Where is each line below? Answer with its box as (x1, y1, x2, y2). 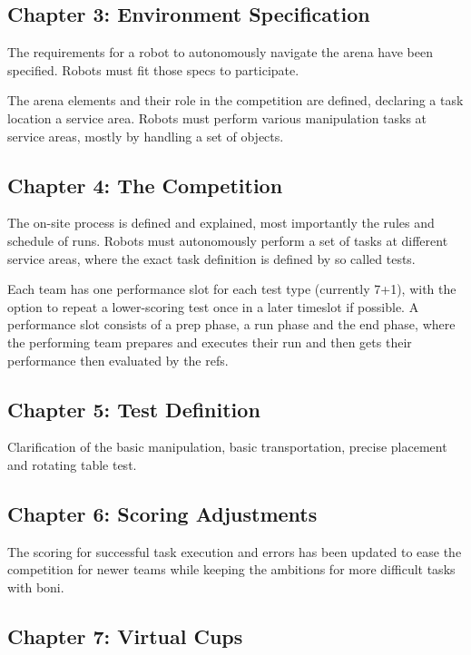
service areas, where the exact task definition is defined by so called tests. (7, 249, 416, 268)
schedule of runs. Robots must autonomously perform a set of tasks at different (7, 230, 448, 249)
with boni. (7, 577, 64, 596)
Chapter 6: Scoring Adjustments (7, 499, 318, 527)
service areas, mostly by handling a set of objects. (7, 126, 284, 145)
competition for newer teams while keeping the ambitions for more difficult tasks (7, 560, 456, 579)
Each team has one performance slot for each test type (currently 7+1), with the (7, 279, 456, 298)
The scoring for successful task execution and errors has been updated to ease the (7, 542, 462, 561)
